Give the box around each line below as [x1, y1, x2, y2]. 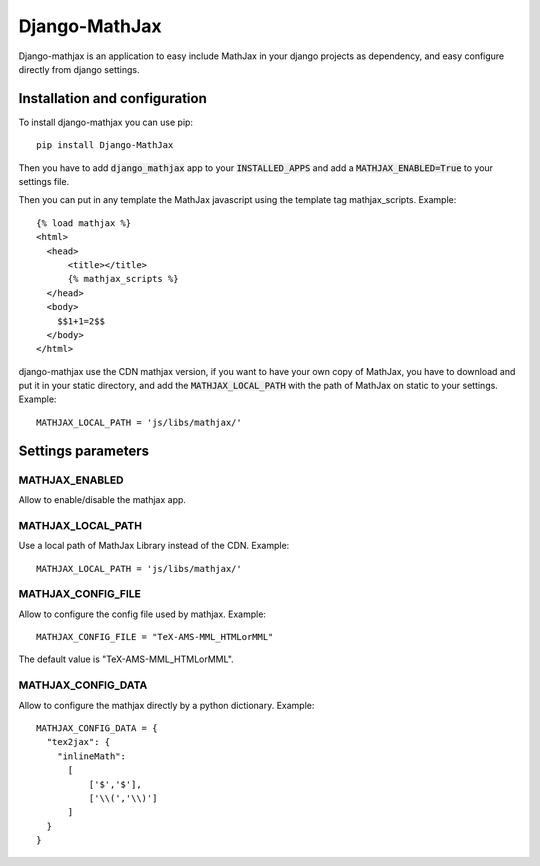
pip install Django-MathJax [36, 140, 174, 151]
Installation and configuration [18, 90, 207, 107]
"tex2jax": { [46, 736, 111, 748]
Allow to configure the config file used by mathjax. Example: [18, 608, 267, 620]
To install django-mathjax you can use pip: [18, 116, 194, 128]
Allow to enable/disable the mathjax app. [18, 494, 187, 506]
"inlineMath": [56, 750, 127, 762]
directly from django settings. [18, 63, 140, 75]
